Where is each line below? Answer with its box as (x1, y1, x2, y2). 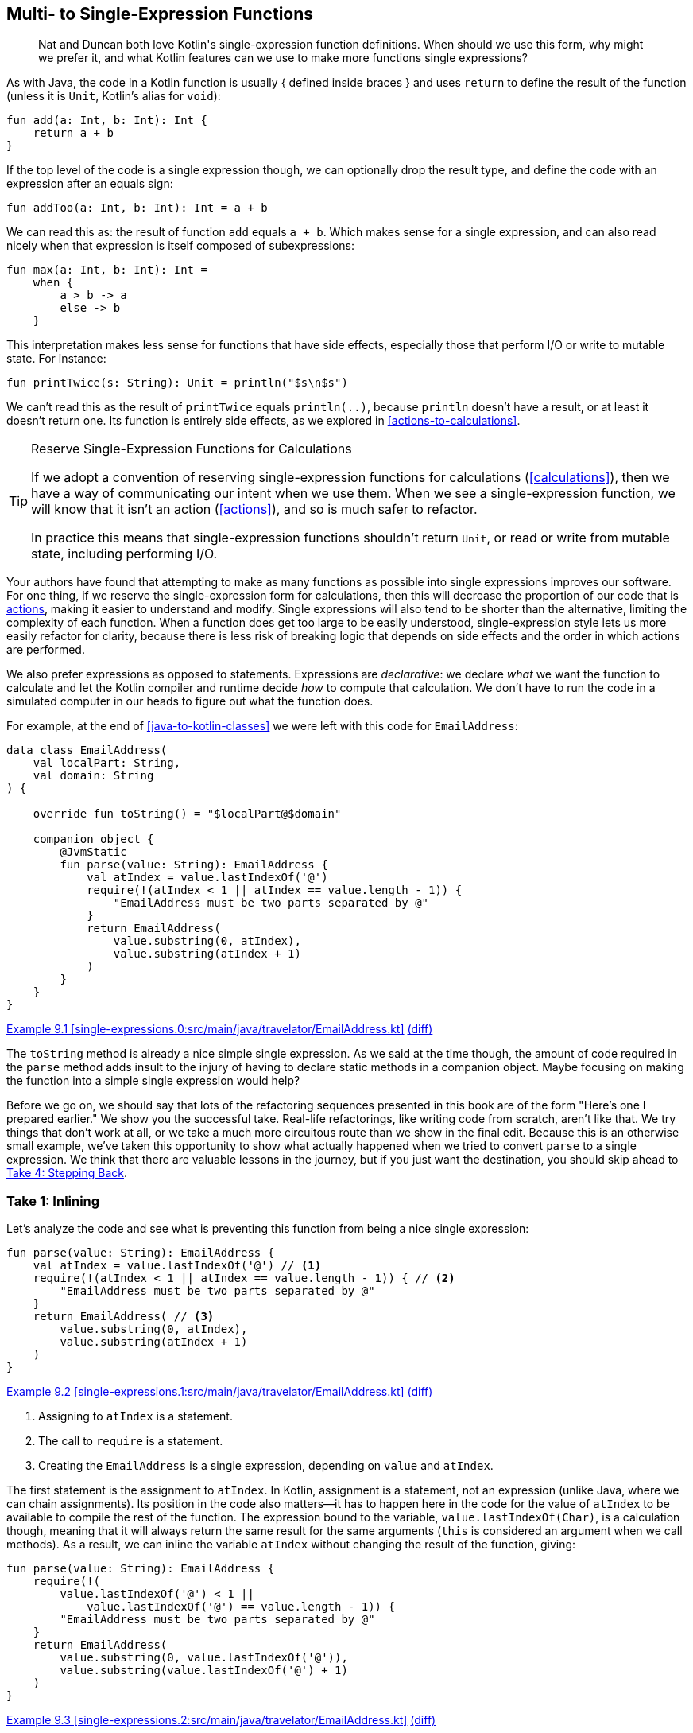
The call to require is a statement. (38, 1434, 223, 1448)
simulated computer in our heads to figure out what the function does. (6, 694, 374, 709)
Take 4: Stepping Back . (6, 1166, 128, 1180)
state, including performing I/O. (31, 546, 218, 562)
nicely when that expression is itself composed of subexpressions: (6, 239, 355, 253)
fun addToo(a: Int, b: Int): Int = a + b (6, 201, 268, 215)
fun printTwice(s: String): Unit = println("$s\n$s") (6, 376, 348, 390)
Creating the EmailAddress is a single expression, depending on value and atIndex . (38, 1459, 494, 1473)
